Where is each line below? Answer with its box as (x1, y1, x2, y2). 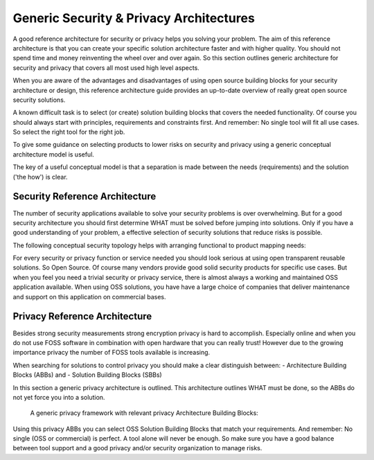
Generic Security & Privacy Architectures (12, 10, 256, 26)
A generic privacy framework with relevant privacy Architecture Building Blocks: (30, 409, 259, 417)
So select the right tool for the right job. (12, 128, 125, 136)
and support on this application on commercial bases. (12, 292, 166, 301)
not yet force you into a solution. (12, 393, 105, 401)
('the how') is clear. (12, 172, 69, 181)
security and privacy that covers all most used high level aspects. (12, 63, 200, 72)
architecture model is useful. (12, 150, 95, 159)
